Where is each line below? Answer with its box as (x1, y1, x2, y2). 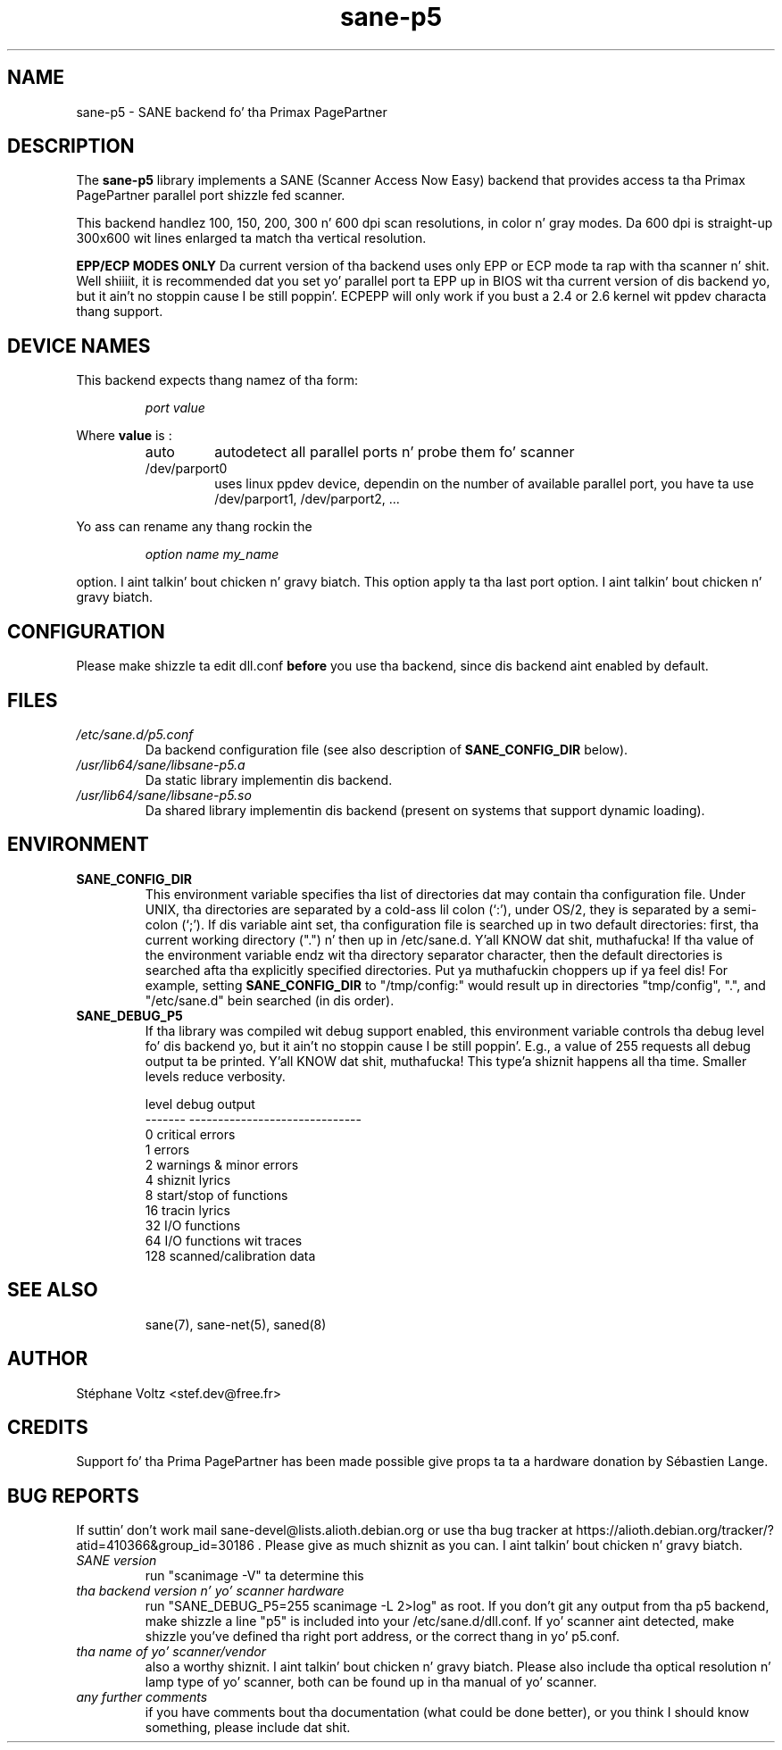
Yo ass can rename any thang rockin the (76, 519, 312, 535)
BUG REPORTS (7, 1484, 139, 1507)
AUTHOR (7, 1347, 88, 1371)
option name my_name (145, 546, 279, 562)
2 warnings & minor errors (145, 1156, 299, 1172)
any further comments (76, 1689, 208, 1705)
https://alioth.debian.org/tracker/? (576, 1522, 774, 1538)
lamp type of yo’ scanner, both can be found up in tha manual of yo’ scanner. (145, 1674, 597, 1690)
